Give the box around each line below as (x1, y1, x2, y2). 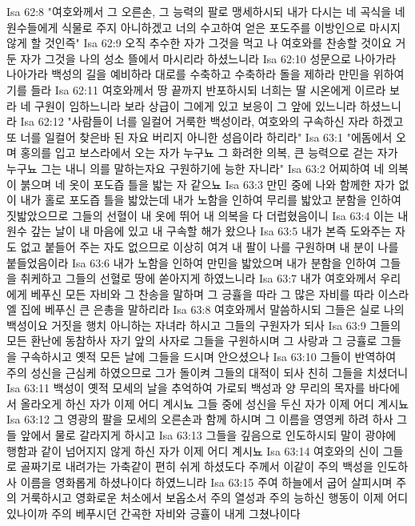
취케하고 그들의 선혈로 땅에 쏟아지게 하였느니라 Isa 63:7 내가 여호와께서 (20, 270, 377, 287)
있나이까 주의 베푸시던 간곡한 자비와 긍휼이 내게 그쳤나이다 (6, 505, 301, 521)
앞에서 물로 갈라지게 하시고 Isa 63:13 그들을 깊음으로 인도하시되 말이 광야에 (20, 427, 397, 444)
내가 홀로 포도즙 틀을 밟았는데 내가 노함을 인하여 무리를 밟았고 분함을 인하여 (20, 191, 401, 208)
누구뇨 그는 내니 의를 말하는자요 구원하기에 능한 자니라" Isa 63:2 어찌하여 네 (6, 159, 385, 176)
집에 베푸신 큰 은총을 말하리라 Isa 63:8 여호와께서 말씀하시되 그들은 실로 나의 (20, 301, 405, 318)
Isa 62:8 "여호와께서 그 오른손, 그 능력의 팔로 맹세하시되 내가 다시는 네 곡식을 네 (6, 3, 405, 19)
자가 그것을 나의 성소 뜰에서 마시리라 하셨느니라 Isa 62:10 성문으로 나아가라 (20, 50, 397, 66)
